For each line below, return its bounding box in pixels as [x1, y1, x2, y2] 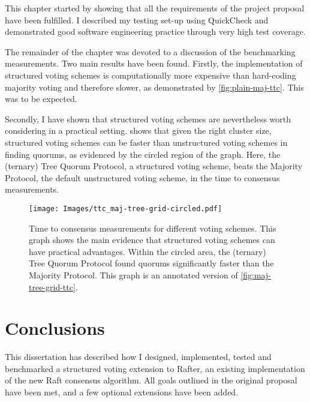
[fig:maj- [240, 268, 271, 281]
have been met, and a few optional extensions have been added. [5, 386, 239, 398]
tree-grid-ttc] [29, 280, 76, 293]
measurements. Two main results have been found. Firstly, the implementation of [5, 57, 303, 70]
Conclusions [5, 316, 105, 340]
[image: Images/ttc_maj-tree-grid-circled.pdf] [29, 204, 222, 213]
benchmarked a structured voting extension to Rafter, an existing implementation [5, 362, 305, 374]
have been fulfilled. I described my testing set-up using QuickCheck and [5, 13, 269, 26]
